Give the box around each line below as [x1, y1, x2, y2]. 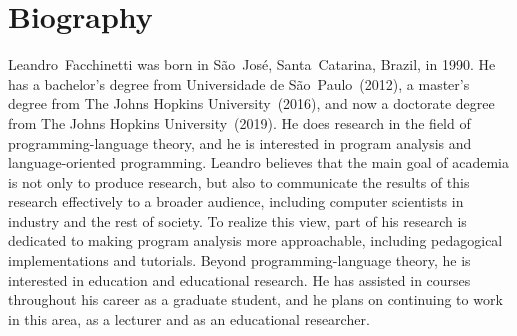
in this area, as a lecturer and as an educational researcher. [8, 308, 370, 329]
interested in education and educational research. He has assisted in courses [8, 269, 471, 290]
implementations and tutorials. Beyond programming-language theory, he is [8, 250, 471, 271]
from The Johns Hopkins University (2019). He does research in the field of [8, 112, 471, 133]
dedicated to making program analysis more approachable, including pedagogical [8, 230, 503, 251]
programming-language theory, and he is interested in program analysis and [8, 132, 472, 153]
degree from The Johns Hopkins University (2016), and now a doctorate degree [8, 93, 495, 114]
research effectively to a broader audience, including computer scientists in [8, 191, 464, 212]
